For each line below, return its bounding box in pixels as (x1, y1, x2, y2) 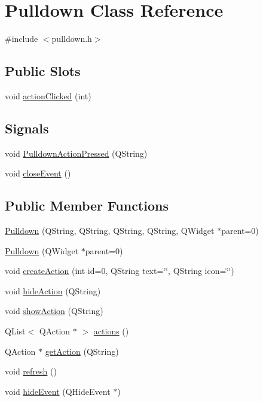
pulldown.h (51, 32, 92, 45)
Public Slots (5, 62, 81, 80)
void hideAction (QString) (5, 284, 101, 297)
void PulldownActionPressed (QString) (5, 147, 148, 159)
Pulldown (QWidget (5, 244, 79, 257)
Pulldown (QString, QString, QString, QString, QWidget (5, 224, 215, 237)
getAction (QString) (45, 345, 119, 357)
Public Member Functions (5, 196, 169, 215)
